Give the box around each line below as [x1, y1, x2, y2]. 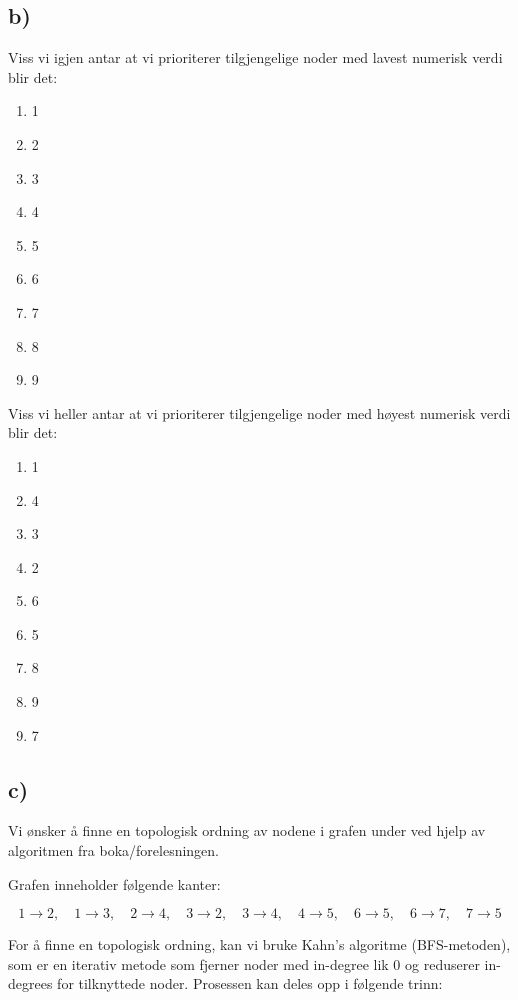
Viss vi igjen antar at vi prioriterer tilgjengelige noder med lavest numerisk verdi [8, 47, 503, 68]
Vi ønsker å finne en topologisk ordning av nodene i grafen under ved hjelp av [8, 820, 486, 841]
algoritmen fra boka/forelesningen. [8, 840, 220, 861]
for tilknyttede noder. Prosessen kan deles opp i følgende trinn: [57, 973, 443, 994]
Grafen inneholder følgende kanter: [8, 873, 221, 894]
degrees [8, 973, 53, 994]
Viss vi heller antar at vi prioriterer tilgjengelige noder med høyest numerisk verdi [8, 402, 511, 423]
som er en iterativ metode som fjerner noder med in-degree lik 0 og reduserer [8, 953, 480, 974]
